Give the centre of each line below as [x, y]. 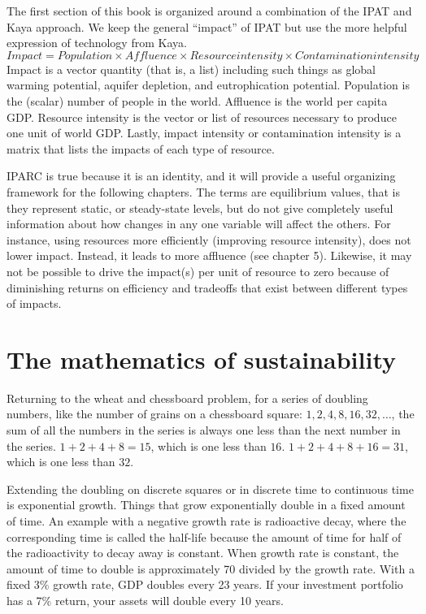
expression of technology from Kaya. [97, 43]
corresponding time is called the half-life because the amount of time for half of [204, 536]
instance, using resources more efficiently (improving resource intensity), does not [209, 239]
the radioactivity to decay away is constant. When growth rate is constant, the [203, 553]
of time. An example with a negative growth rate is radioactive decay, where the [206, 520]
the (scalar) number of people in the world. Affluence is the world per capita [197, 100]
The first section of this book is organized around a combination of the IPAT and [209, 11]
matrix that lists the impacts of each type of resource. [141, 148]
